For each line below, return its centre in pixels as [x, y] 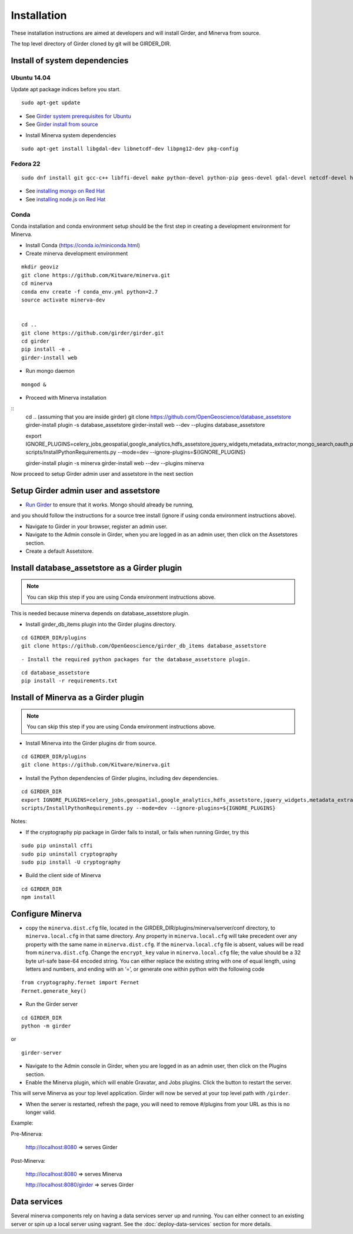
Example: [22, 1123]
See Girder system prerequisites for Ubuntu [79, 116]
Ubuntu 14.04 [31, 78]
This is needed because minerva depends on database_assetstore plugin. [100, 613]
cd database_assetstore [56, 673]
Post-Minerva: [28, 1160]
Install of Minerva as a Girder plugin [77, 698]
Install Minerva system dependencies [71, 135]
